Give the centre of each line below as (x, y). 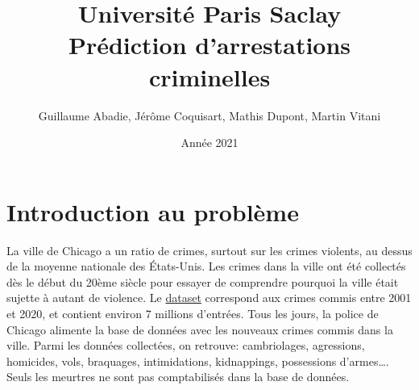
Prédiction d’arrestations (209, 45)
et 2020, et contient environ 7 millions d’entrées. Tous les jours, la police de (193, 313)
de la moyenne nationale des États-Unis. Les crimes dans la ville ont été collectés (206, 266)
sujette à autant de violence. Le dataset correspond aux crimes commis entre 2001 (209, 298)
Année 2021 (209, 143)
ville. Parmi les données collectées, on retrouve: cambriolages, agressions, (186, 345)
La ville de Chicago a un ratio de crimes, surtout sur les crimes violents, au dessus (209, 250)
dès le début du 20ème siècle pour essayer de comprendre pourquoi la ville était (203, 281)
